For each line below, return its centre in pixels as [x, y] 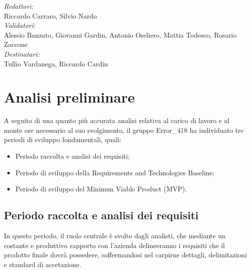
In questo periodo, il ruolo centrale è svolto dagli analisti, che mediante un [115, 236]
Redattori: [19, 6]
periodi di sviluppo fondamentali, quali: [63, 139]
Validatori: [20, 25]
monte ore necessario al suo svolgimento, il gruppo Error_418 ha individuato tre [124, 130]
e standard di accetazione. [43, 264]
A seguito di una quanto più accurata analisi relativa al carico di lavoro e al [117, 120]
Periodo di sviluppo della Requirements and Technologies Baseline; [115, 172]
